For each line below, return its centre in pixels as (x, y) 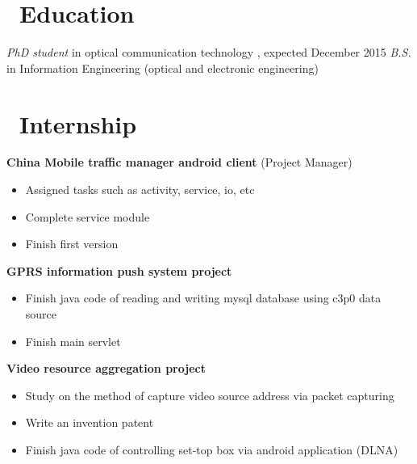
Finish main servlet (73, 341)
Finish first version (72, 244)
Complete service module (88, 216)
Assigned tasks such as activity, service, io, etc (140, 190)
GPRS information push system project (119, 270)
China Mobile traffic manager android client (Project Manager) (179, 162)
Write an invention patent (90, 422)
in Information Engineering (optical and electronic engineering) (163, 67)
